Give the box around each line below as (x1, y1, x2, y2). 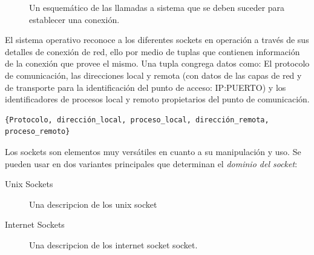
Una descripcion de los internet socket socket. (29, 238, 198, 251)
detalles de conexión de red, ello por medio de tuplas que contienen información (5, 45, 300, 58)
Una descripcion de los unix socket (29, 197, 157, 210)
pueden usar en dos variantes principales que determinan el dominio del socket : (5, 157, 298, 170)
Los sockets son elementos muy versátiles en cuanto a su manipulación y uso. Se (5, 145, 301, 157)
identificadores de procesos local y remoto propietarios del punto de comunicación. (5, 93, 310, 105)
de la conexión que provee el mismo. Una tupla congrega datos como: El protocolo (5, 57, 310, 70)
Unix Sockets (5, 177, 53, 190)
